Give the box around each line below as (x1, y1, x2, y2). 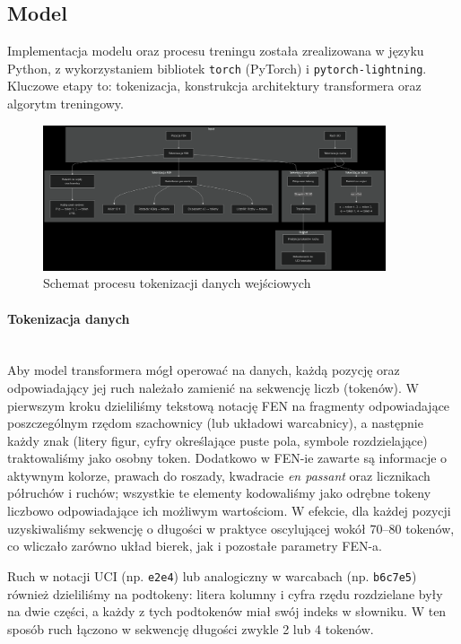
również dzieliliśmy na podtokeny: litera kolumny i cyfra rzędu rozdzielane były (7, 584, 443, 603)
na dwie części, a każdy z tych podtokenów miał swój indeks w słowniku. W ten (7, 602, 447, 621)
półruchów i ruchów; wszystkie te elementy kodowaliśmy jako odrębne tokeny (7, 483, 431, 502)
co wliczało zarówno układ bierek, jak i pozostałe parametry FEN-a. (7, 536, 382, 555)
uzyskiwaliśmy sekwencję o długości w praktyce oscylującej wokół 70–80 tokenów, (7, 518, 455, 537)
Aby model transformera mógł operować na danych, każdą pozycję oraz (7, 361, 400, 379)
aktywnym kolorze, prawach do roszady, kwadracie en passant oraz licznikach (7, 466, 431, 484)
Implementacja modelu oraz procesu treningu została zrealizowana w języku (7, 41, 424, 60)
